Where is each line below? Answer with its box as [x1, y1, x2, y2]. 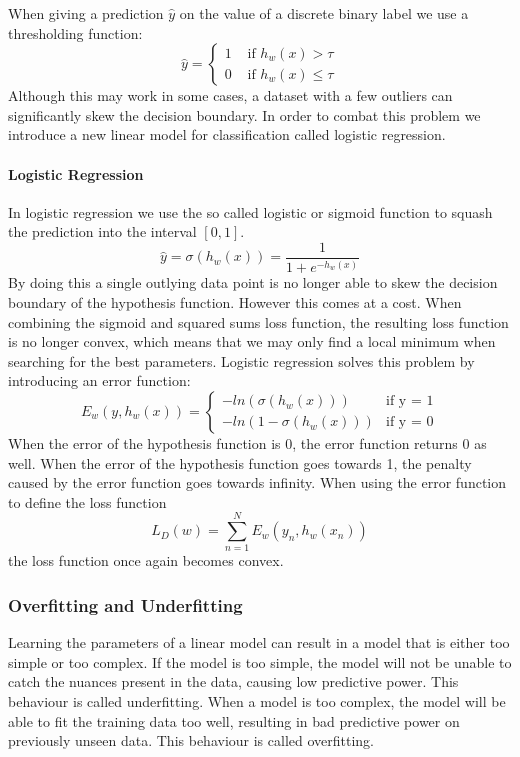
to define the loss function [8, 491, 167, 512]
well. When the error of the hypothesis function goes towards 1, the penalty [8, 452, 472, 473]
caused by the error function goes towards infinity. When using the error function [8, 472, 507, 493]
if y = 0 [386, 415, 434, 430]
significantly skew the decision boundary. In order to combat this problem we [8, 104, 481, 125]
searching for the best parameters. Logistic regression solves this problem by [8, 350, 475, 371]
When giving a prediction [8, 3, 164, 23]
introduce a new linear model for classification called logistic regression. [8, 124, 446, 145]
